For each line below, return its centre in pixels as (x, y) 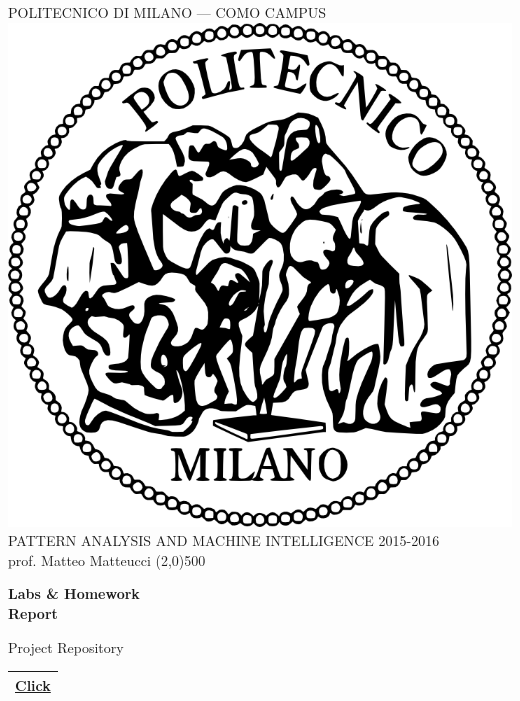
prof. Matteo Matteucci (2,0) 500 (107, 559)
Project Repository (66, 646)
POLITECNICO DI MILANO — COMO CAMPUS (167, 12)
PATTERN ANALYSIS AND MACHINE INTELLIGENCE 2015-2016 (224, 540)
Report (33, 612)
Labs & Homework (74, 593)
